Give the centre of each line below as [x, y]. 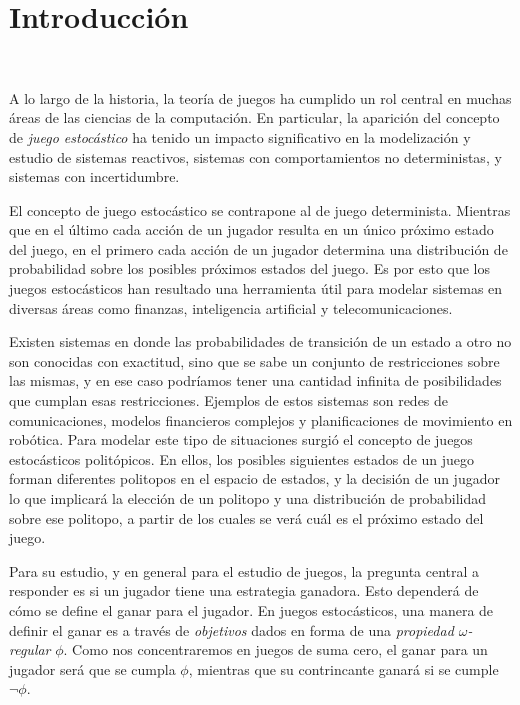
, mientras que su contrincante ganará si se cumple [343, 668]
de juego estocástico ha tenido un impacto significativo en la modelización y [240, 136]
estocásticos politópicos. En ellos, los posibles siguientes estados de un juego [242, 458]
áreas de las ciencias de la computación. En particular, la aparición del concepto [254, 117]
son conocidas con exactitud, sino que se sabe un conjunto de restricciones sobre [254, 360]
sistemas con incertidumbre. [94, 176]
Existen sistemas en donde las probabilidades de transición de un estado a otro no [260, 341]
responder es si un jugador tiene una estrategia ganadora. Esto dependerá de [244, 590]
